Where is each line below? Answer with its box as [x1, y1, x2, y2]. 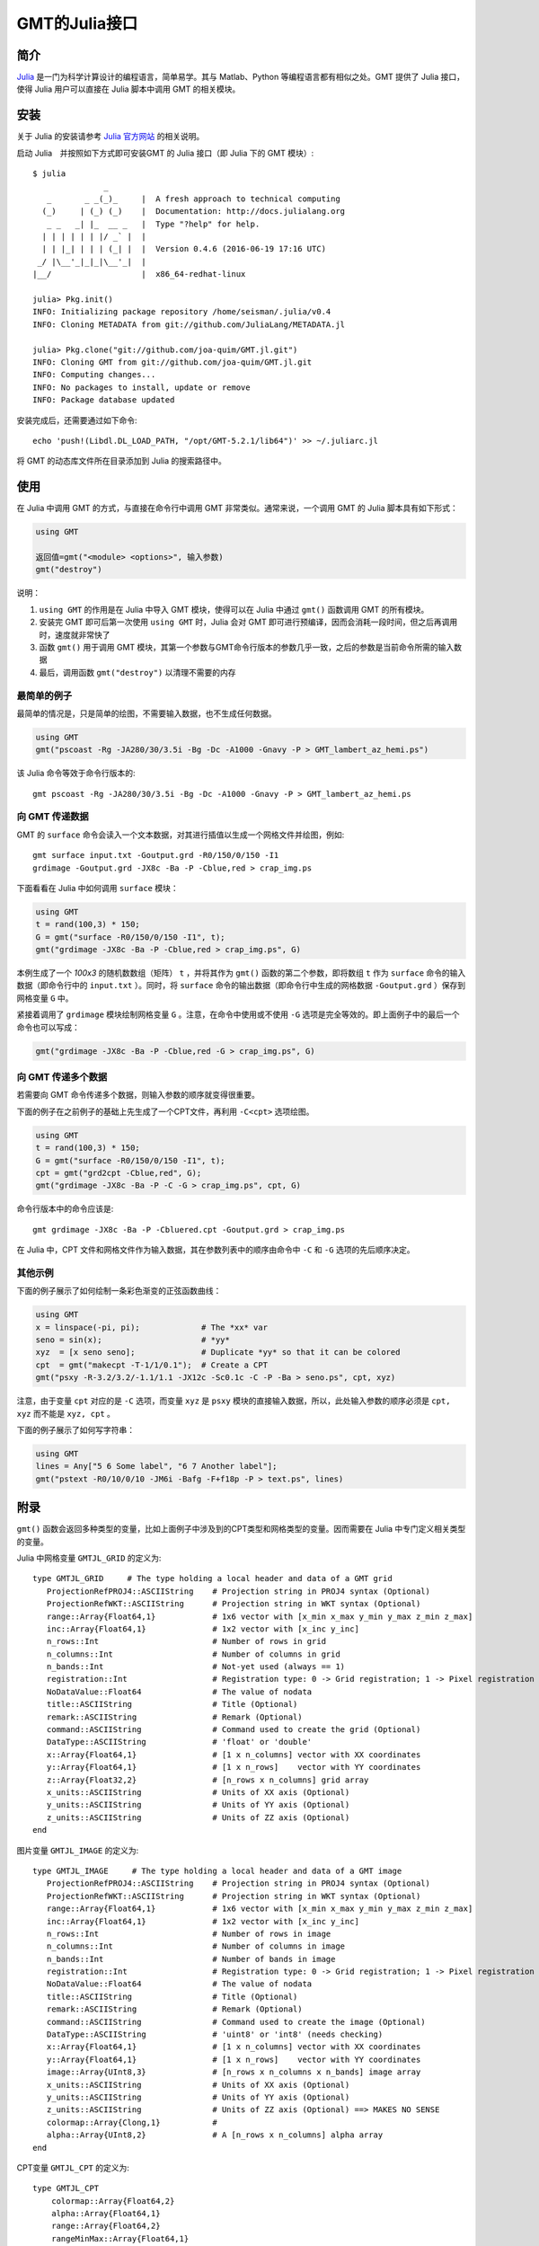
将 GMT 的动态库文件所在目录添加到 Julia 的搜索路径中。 [16, 455, 226, 466]
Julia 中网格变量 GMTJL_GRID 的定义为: [16, 1552, 162, 1563]
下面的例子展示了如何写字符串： [16, 1424, 135, 1435]
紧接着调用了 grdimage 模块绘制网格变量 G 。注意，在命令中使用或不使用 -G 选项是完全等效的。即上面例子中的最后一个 [16, 1009, 460, 1020]
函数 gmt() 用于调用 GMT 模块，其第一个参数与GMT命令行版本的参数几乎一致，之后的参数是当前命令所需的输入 [39, 641, 455, 652]
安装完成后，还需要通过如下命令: [16, 414, 138, 426]
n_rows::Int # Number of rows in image [46, 1928, 331, 1939]
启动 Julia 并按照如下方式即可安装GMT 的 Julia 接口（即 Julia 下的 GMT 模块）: [16, 147, 314, 158]
